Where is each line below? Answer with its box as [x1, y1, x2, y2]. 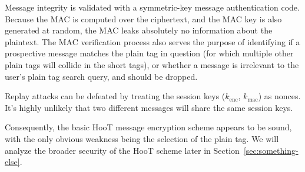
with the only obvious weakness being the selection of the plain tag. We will [5, 132, 279, 144]
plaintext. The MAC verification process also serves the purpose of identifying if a [5, 35, 300, 48]
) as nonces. [258, 90, 301, 102]
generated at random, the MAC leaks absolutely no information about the [5, 24, 273, 36]
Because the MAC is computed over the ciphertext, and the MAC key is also [5, 12, 282, 25]
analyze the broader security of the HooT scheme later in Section [5, 144, 240, 156]
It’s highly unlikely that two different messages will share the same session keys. [5, 101, 293, 113]
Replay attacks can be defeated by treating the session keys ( [5, 90, 226, 102]
